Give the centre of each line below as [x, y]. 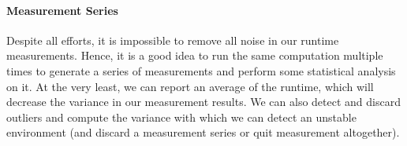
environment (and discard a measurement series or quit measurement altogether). [203, 132]
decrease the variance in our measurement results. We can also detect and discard [203, 102]
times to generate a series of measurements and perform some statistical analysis [201, 70]
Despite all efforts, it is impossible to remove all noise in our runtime [173, 40]
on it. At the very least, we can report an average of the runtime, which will [190, 86]
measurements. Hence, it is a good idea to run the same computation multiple [195, 55]
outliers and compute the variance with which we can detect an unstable [181, 117]
